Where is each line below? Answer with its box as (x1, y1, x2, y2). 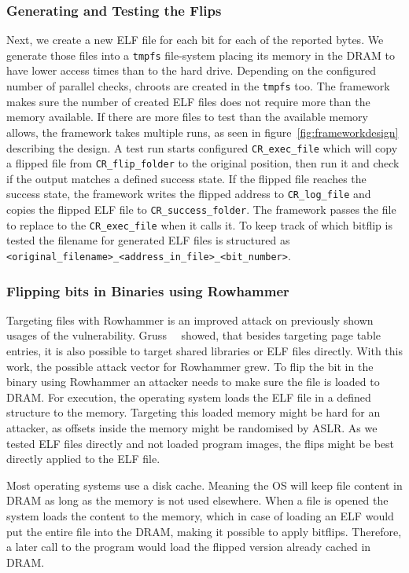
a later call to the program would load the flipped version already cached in (6, 538, 371, 555)
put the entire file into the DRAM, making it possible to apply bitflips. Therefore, (6, 523, 402, 539)
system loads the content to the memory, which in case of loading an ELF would (6, 507, 394, 523)
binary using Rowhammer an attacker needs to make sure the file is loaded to (6, 373, 380, 390)
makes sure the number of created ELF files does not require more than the (6, 93, 370, 109)
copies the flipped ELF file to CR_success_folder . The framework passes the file (6, 201, 396, 218)
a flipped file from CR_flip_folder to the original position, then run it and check (6, 155, 400, 171)
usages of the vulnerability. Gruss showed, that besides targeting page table (6, 327, 381, 343)
